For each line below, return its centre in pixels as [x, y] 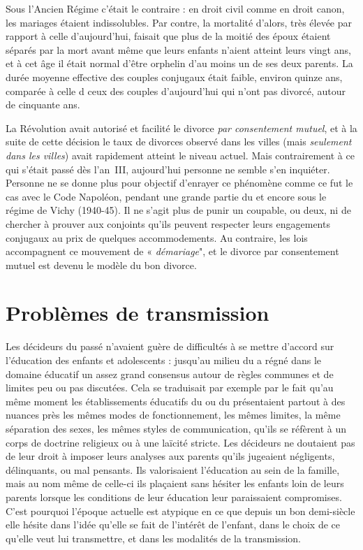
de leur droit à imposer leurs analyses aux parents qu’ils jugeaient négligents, [170, 456]
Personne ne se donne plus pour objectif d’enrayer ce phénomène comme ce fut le [179, 183]
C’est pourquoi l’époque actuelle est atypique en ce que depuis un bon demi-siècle [180, 511]
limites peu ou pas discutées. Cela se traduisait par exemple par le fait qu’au [170, 388]
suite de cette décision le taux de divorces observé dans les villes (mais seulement [179, 142]
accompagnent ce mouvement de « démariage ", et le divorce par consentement [172, 251]
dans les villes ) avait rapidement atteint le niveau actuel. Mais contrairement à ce [180, 155]
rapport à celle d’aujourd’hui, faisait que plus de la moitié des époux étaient [168, 36]
